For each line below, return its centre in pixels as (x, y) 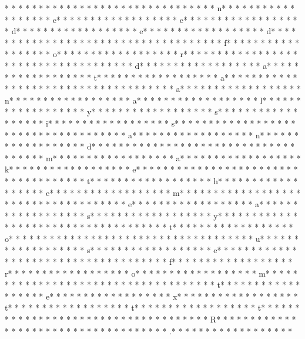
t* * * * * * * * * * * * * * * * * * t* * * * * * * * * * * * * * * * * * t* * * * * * (152, 308)
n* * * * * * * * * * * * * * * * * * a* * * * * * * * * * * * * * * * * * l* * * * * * (153, 100)
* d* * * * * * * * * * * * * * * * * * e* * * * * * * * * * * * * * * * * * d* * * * (150, 31)
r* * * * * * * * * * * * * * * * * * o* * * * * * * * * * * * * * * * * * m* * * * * (151, 273)
